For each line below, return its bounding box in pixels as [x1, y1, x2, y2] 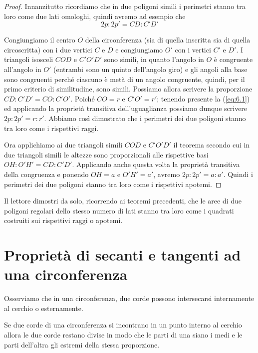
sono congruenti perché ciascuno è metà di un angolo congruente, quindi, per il [4, 73, 245, 84]
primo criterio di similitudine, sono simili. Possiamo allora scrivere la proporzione [4, 83, 253, 94]
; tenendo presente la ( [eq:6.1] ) [157, 93, 250, 103]
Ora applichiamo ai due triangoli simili [4, 139, 123, 150]
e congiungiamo [115, 44, 163, 54]
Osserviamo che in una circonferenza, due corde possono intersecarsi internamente [4, 293, 255, 303]
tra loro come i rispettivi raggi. [4, 122, 99, 133]
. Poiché [70, 93, 95, 103]
